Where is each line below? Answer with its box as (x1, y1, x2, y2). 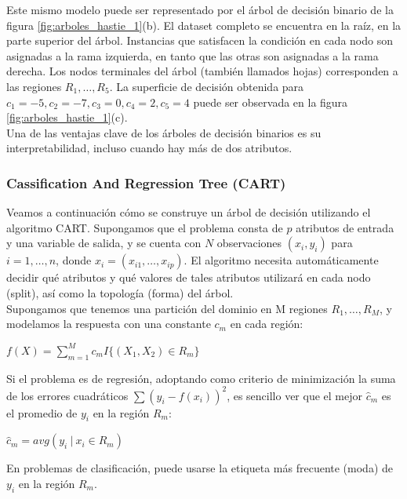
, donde (56, 252, 92, 268)
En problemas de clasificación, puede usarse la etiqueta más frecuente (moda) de (6, 460, 393, 476)
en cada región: (230, 315, 303, 332)
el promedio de (6, 404, 78, 421)
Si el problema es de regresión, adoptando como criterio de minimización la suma (6, 370, 396, 386)
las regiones (6, 78, 62, 94)
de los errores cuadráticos (6, 387, 129, 403)
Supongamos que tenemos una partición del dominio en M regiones (6, 300, 328, 316)
